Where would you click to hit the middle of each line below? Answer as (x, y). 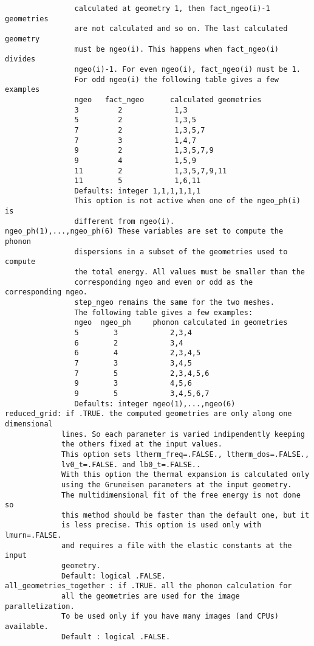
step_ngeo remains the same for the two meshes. (174, 303)
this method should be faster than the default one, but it (186, 515)
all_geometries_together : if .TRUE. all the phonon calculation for (148, 586)
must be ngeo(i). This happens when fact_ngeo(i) (177, 49)
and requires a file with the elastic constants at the (177, 545)
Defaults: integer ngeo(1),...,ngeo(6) (155, 404)
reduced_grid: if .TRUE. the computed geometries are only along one (148, 414)
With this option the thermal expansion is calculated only (186, 475)
